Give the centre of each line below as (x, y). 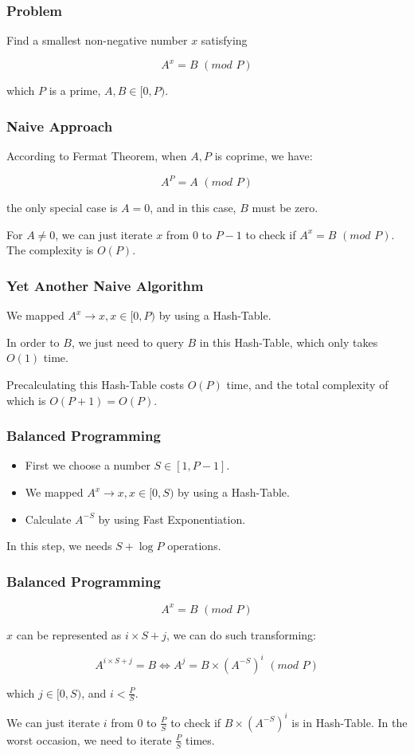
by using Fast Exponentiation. (172, 519)
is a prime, (75, 90)
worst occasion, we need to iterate (89, 739)
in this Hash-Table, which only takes (289, 342)
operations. (194, 546)
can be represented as (69, 634)
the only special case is (62, 208)
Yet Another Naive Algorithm (105, 285)
